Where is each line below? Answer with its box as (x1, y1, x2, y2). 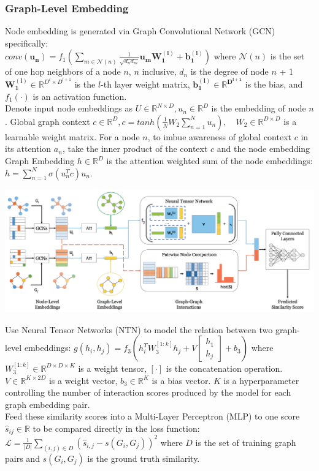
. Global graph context (5, 115, 90, 127)
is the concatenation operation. (166, 361, 283, 374)
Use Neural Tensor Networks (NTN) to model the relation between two (5, 323, 273, 336)
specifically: (5, 36, 48, 49)
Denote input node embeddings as (5, 102, 133, 115)
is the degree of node (190, 65, 269, 78)
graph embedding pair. (5, 398, 90, 410)
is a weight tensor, (78, 361, 147, 374)
